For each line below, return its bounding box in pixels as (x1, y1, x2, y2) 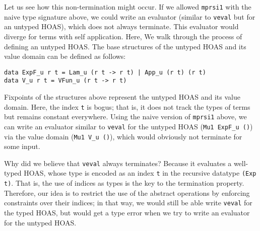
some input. (4, 141, 40, 151)
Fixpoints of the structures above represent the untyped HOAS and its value (4, 92, 240, 102)
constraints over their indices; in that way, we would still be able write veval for (4, 197, 252, 208)
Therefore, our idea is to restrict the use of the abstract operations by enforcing (4, 187, 250, 198)
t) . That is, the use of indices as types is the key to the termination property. (4, 178, 244, 188)
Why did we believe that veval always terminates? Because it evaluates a (4, 158, 232, 168)
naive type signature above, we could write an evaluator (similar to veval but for (4, 11, 255, 22)
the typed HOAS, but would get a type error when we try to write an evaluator (4, 207, 250, 218)
